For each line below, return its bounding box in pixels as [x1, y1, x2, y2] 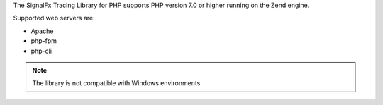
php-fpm [30, 37, 57, 45]
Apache [30, 27, 54, 35]
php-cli [30, 47, 52, 55]
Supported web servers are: [13, 14, 95, 23]
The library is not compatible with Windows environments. [32, 79, 202, 87]
